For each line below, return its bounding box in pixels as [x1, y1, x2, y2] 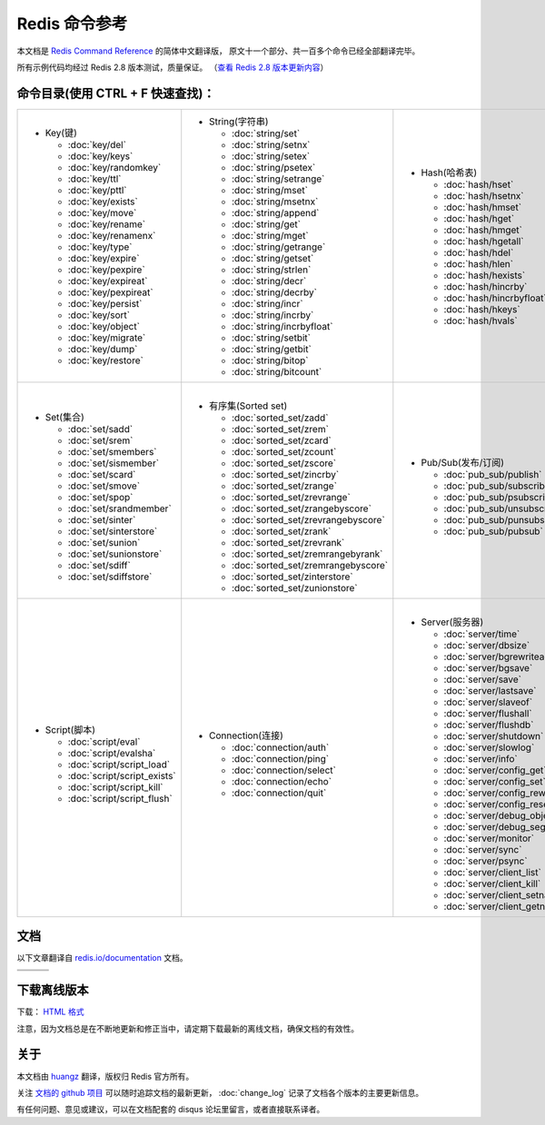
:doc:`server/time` [443, 627, 520, 640]
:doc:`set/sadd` [67, 422, 134, 435]
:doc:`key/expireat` [67, 274, 148, 287]
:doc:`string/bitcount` [232, 365, 322, 378]
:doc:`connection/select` [232, 764, 336, 776]
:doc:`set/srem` [67, 434, 134, 447]
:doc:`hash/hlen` [443, 257, 513, 270]
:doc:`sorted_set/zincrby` [232, 468, 340, 480]
